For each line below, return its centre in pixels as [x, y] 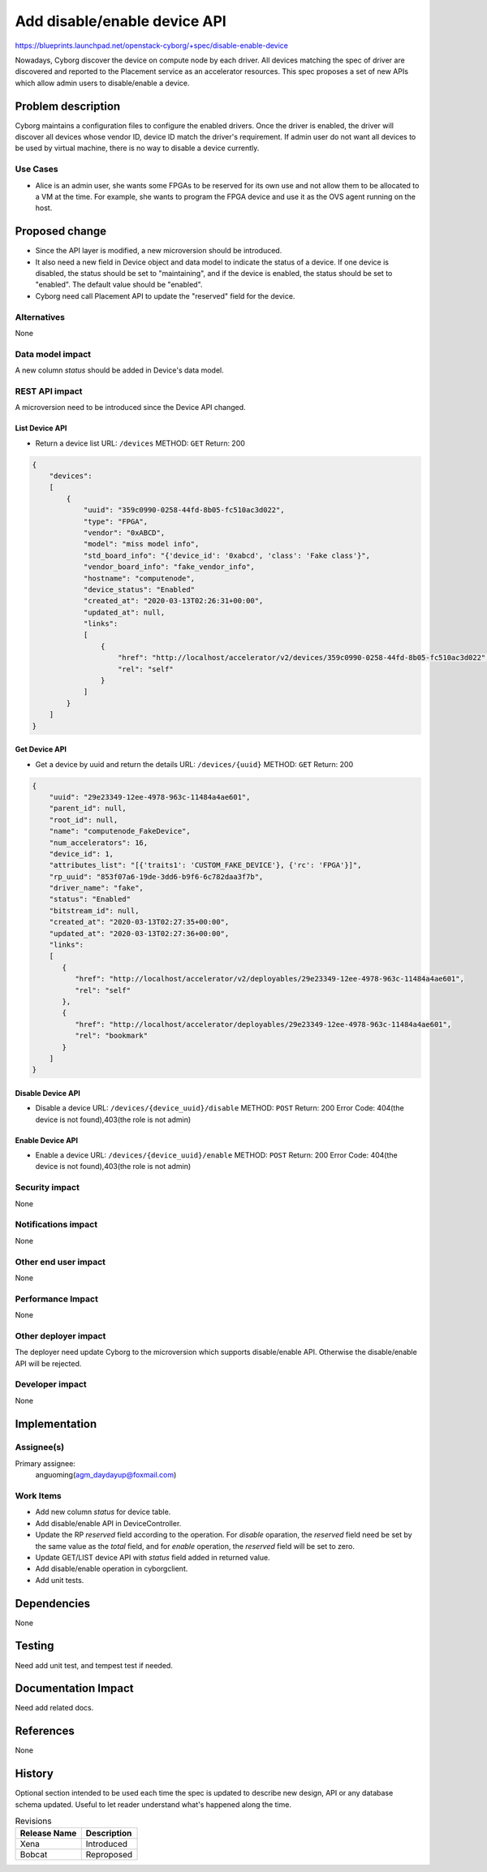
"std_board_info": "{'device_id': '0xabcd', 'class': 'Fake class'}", [227, 555]
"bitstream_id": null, [94, 910]
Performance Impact [57, 1299]
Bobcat [34, 1855]
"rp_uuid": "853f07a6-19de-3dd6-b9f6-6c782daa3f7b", [156, 876]
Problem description [68, 106]
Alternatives [40, 317]
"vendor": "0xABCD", [124, 533]
